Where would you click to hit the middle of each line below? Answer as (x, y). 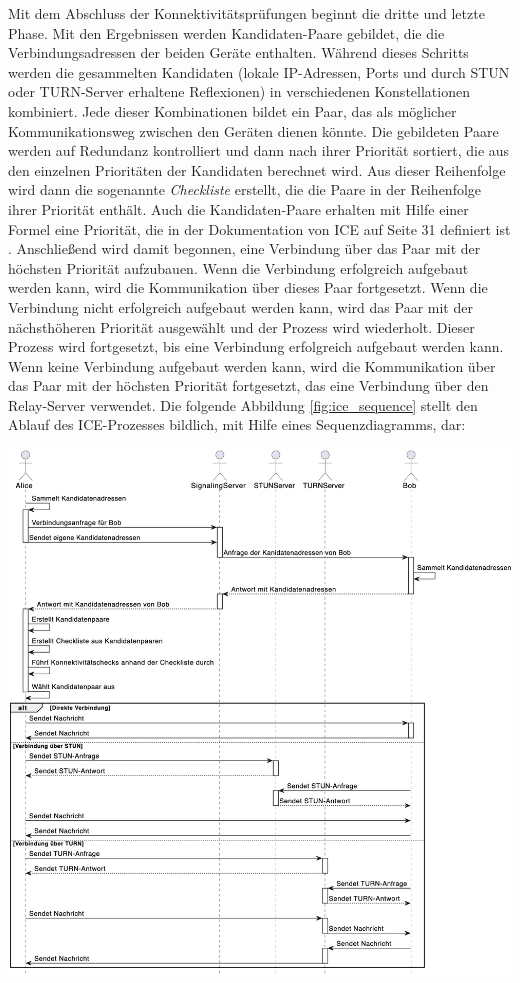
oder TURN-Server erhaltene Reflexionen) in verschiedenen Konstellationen (239, 91)
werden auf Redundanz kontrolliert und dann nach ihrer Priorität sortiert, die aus (259, 150)
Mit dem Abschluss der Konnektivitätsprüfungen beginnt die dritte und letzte (246, 13)
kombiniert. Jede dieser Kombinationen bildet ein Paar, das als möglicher (232, 110)
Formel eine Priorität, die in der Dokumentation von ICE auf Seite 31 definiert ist (259, 228)
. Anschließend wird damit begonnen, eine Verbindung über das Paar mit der (244, 248)
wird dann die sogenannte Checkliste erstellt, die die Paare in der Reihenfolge (245, 189)
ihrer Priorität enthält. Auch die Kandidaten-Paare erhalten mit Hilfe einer (238, 208)
